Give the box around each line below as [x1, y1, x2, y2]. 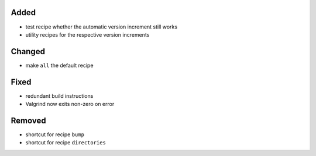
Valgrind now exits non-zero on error [25, 101, 115, 108]
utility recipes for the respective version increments [25, 31, 150, 38]
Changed [11, 47, 45, 56]
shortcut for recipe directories [25, 139, 107, 146]
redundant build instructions [25, 92, 94, 99]
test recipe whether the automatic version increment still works [25, 23, 178, 30]
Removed [11, 115, 46, 125]
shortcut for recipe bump [25, 131, 85, 138]
